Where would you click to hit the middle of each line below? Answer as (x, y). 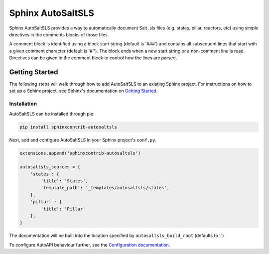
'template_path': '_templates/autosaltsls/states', (105, 188)
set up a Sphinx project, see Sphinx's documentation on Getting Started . (83, 91)
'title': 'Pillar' (63, 209)
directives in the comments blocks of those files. (59, 34)
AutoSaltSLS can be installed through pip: (52, 114)
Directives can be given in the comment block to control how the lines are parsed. (93, 58)
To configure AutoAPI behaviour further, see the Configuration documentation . (90, 245)
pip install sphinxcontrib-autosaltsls (68, 127)
